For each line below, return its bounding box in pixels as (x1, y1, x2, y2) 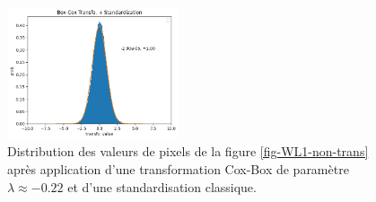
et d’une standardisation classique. (67, 177, 257, 196)
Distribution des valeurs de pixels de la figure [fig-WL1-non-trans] (7, 142, 369, 161)
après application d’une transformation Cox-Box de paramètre (7, 160, 349, 179)
